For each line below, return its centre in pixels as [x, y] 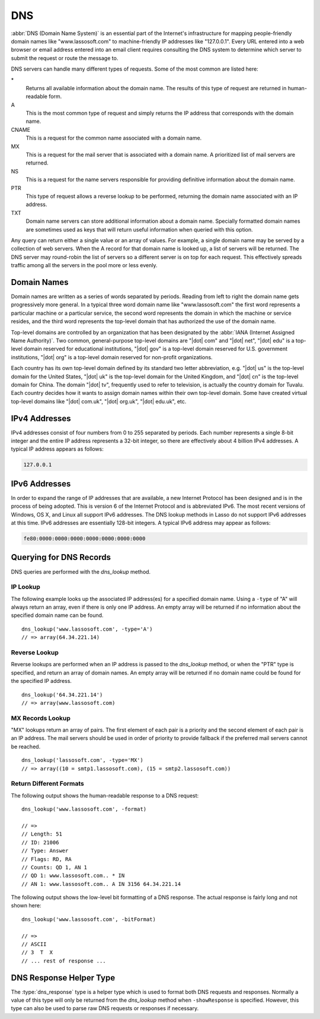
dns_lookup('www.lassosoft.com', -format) [84, 809]
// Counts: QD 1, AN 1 [55, 867]
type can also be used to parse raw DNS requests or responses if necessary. [105, 1008]
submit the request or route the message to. [65, 58]
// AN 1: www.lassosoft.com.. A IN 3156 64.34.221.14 [101, 884]
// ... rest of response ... [64, 961]
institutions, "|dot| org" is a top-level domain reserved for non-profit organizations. [112, 357]
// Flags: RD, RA [47, 859]
